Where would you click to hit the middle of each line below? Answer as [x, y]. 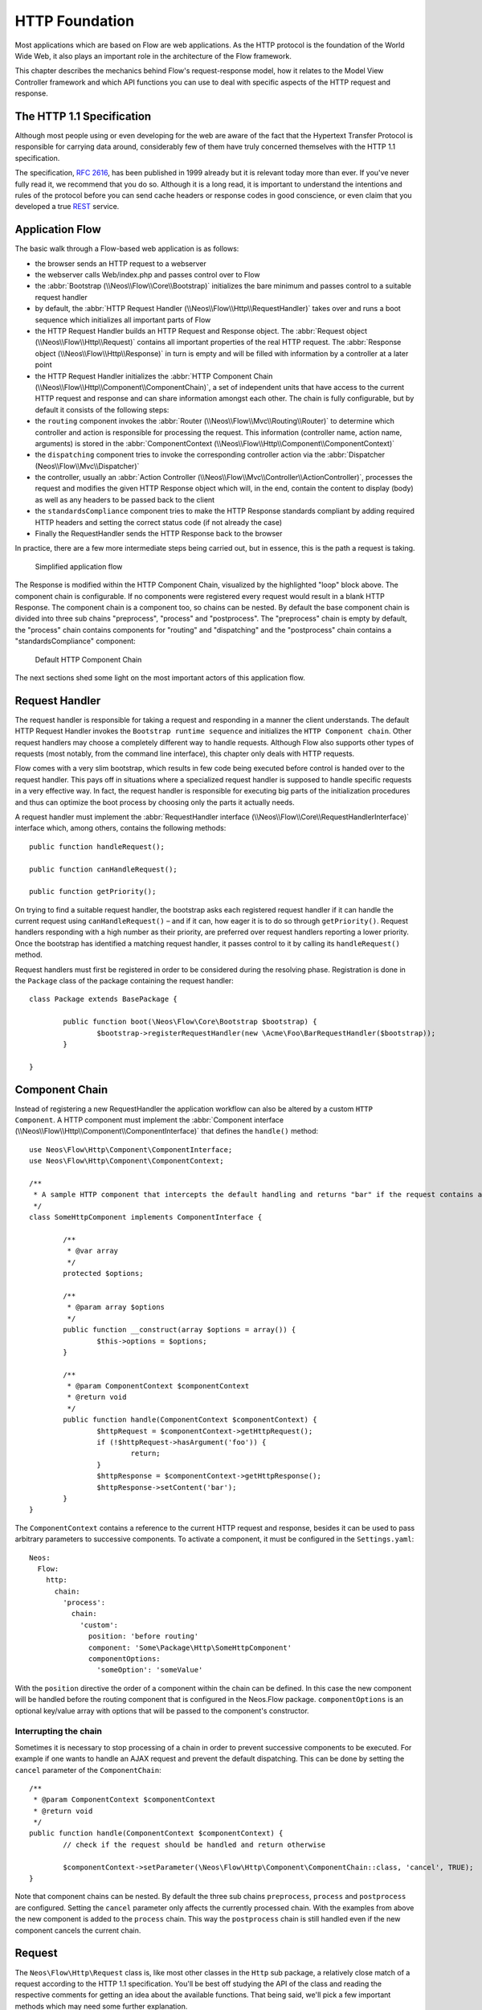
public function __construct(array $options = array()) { [180, 1330]
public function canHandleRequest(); [104, 869]
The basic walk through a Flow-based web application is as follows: [127, 248]
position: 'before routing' [144, 1637]
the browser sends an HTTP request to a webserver [120, 263]
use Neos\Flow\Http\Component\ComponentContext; [127, 1161]
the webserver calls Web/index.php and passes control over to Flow [147, 275]
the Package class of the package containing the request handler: [125, 981]
